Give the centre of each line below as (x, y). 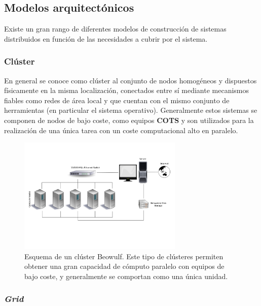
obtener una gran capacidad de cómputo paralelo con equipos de (124, 266)
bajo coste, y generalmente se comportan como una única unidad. (126, 276)
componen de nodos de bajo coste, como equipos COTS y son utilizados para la (129, 120)
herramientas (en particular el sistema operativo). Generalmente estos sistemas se (131, 110)
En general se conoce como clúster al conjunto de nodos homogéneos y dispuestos (130, 80)
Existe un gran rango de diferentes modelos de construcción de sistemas (115, 29)
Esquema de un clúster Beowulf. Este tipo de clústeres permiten (124, 256)
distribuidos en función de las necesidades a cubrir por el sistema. (106, 38)
